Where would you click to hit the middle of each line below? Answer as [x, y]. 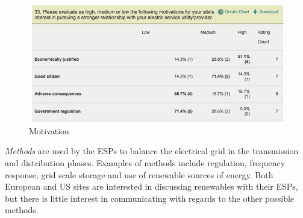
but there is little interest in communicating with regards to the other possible [150, 198]
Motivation [49, 130]
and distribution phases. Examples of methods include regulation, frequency [145, 162]
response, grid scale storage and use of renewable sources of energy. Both [139, 174]
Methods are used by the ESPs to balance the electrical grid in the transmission [152, 151]
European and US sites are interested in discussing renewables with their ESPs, [151, 186]
